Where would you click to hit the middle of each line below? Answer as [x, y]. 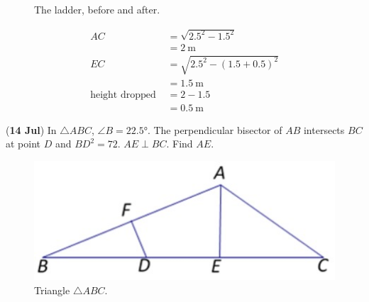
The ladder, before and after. [97, 9]
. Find [180, 144]
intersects [324, 129]
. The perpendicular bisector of [215, 129]
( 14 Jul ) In [31, 129]
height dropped [123, 95]
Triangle [52, 290]
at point [23, 144]
